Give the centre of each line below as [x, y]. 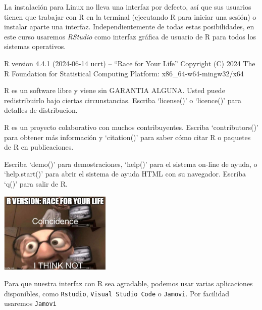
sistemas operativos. [35, 46]
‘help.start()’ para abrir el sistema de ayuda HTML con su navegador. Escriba [125, 174]
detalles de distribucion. [41, 110]
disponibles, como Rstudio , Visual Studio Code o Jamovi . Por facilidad [117, 293]
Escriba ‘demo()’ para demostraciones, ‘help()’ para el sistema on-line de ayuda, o [131, 164]
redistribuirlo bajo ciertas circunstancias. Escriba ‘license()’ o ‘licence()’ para [123, 100]
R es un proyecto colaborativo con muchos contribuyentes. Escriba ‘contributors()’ [131, 127]
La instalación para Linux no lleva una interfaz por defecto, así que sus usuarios [128, 7]
